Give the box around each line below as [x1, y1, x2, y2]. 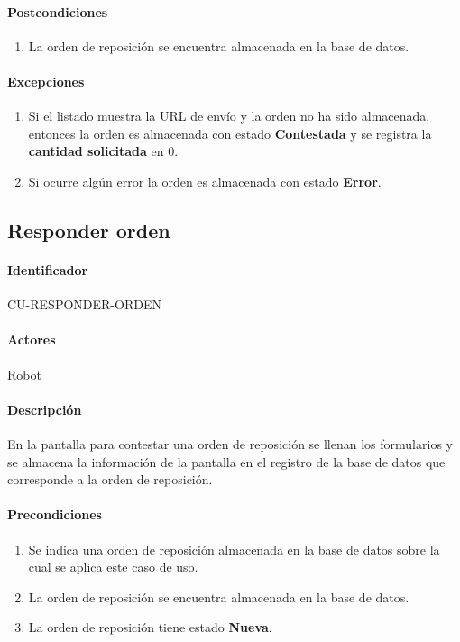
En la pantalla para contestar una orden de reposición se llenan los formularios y [7, 434, 453, 453]
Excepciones [7, 71, 85, 90]
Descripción [7, 399, 82, 418]
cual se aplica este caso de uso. [28, 557, 198, 576]
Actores [7, 330, 56, 349]
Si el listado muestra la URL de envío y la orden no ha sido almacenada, [28, 106, 430, 125]
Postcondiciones [7, 2, 108, 21]
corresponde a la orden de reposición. [7, 470, 213, 489]
